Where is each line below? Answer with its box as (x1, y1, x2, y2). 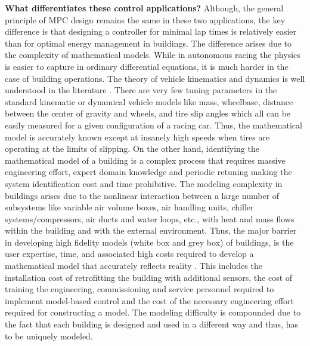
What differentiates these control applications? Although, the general (5, 2, 284, 14)
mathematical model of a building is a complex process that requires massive (5, 154, 286, 166)
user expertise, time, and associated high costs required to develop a (5, 247, 254, 260)
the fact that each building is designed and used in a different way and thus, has (5, 318, 298, 330)
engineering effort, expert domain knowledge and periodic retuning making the (5, 166, 292, 178)
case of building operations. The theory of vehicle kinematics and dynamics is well (5, 72, 305, 84)
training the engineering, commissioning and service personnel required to (5, 283, 274, 295)
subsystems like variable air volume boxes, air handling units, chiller (5, 201, 254, 213)
